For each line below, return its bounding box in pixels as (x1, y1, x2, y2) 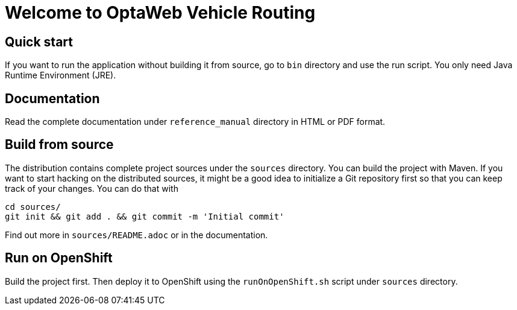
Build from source (5, 137, 114, 153)
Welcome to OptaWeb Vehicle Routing (5, 2, 316, 23)
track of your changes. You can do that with (5, 183, 178, 194)
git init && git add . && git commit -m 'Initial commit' (5, 211, 284, 221)
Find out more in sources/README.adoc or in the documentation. (5, 229, 268, 240)
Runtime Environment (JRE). (5, 70, 116, 81)
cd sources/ (5, 201, 61, 212)
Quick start (5, 34, 73, 49)
